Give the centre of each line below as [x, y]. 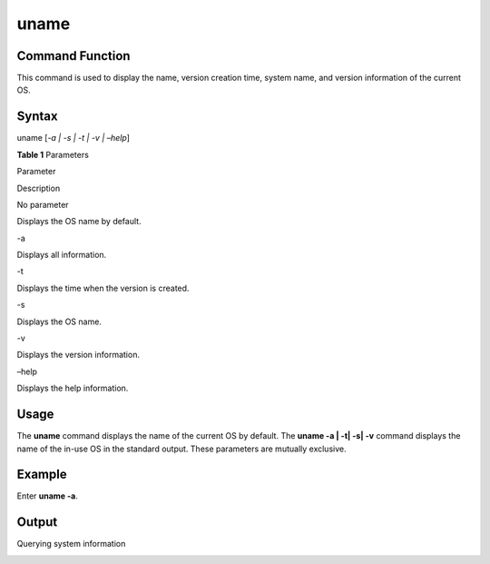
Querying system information [71, 544]
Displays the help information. [73, 388]
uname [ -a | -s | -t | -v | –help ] [73, 138]
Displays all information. [62, 255]
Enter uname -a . [48, 496]
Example [42, 475]
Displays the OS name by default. [79, 222]
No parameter [43, 204]
